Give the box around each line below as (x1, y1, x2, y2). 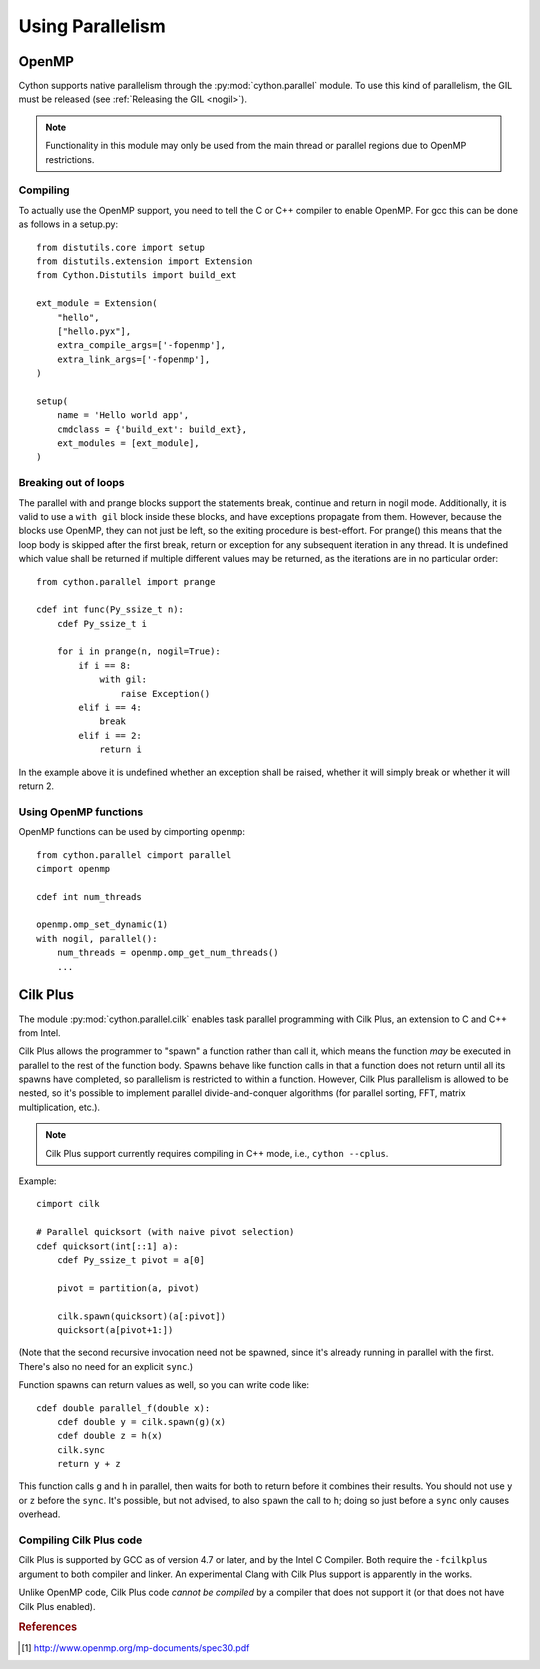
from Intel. (18, 1026, 61, 1039)
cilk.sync (56, 1444, 105, 1455)
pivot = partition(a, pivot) (56, 1282, 200, 1294)
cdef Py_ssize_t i (56, 618, 148, 629)
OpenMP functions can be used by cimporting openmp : (18, 826, 245, 838)
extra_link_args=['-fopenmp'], (56, 353, 211, 365)
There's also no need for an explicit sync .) (18, 1360, 194, 1372)
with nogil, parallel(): (36, 933, 158, 944)
